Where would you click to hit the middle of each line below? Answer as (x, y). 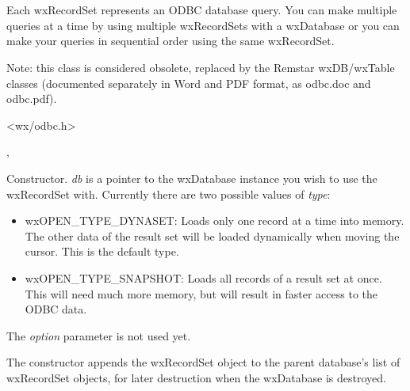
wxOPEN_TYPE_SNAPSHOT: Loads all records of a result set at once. (203, 277)
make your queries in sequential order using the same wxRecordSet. (171, 41)
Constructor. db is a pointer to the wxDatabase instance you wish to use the (192, 178)
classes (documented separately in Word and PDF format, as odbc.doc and (189, 83)
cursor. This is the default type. (102, 251)
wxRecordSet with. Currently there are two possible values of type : (169, 194)
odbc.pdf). (32, 99)
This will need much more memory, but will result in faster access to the (201, 293)
